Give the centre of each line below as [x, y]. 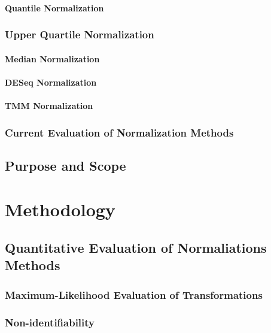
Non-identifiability [50, 322]
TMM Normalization [49, 105]
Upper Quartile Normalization [80, 34]
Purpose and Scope [66, 165]
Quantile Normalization [54, 7]
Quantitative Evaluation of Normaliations [136, 247]
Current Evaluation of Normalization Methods [119, 132]
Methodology [60, 209]
